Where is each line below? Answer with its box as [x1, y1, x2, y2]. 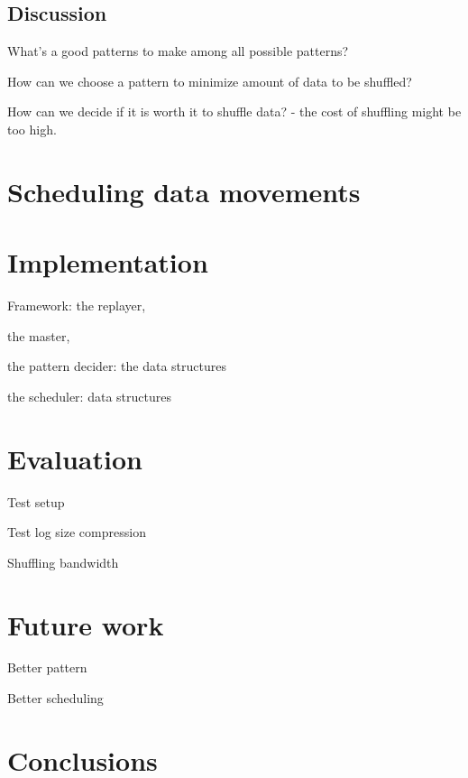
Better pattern [7, 658, 87, 677]
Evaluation [7, 440, 142, 477]
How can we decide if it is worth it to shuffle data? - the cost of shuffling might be [7, 102, 462, 121]
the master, [7, 326, 70, 345]
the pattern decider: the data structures [7, 357, 226, 375]
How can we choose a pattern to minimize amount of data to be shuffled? [7, 71, 412, 90]
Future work [7, 606, 164, 643]
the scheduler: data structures [7, 386, 171, 405]
